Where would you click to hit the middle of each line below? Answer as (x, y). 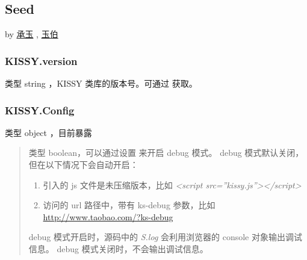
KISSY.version (41, 60)
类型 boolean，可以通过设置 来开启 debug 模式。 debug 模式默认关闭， (166, 153)
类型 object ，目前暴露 (48, 132)
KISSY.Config (40, 110)
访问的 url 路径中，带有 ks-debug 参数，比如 (129, 205)
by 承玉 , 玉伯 (32, 34)
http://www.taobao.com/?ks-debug (108, 216)
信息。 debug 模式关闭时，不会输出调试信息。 (118, 248)
